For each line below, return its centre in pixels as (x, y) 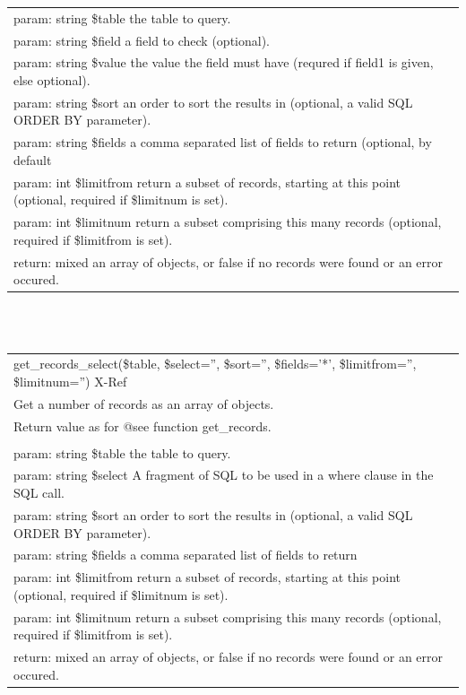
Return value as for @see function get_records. (142, 426)
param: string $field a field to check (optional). (142, 40)
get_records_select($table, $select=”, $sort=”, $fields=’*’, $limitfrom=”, (215, 364)
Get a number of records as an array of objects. (144, 403)
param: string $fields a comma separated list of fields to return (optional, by (223, 142)
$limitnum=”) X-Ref (70, 381)
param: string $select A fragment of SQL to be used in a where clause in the (224, 475)
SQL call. (39, 493)
